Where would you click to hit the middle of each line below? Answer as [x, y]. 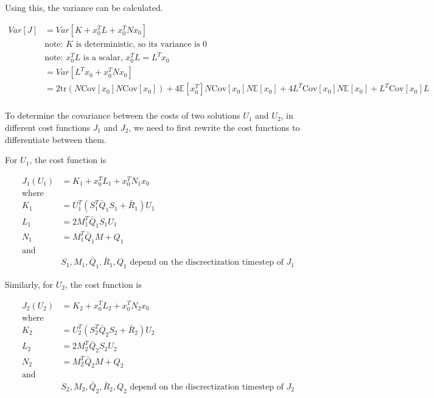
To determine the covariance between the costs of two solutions [123, 115]
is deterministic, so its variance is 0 [142, 44]
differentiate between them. [56, 139]
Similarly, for [29, 284]
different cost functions [47, 127]
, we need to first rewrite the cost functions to [214, 127]
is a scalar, [103, 58]
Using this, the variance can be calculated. [84, 7]
